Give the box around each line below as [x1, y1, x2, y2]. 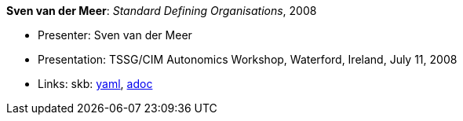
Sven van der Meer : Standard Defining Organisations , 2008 [6, 4, 317, 17]
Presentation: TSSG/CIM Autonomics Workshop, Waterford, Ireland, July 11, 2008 [38, 53, 458, 66]
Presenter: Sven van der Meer [38, 28, 192, 42]
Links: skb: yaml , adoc [38, 77, 153, 90]
